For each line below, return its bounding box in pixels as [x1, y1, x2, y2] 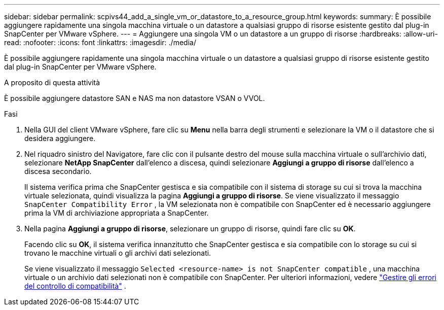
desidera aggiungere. [24, 134, 96, 143]
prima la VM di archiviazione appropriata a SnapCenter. [24, 209, 209, 217]
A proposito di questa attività [4, 78, 100, 87]
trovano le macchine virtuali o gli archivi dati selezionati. [24, 249, 211, 257]
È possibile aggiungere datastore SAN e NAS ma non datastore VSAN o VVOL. [4, 94, 265, 102]
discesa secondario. [24, 167, 92, 176]
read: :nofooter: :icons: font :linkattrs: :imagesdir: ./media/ [4, 38, 196, 47]
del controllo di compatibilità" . [24, 282, 126, 290]
